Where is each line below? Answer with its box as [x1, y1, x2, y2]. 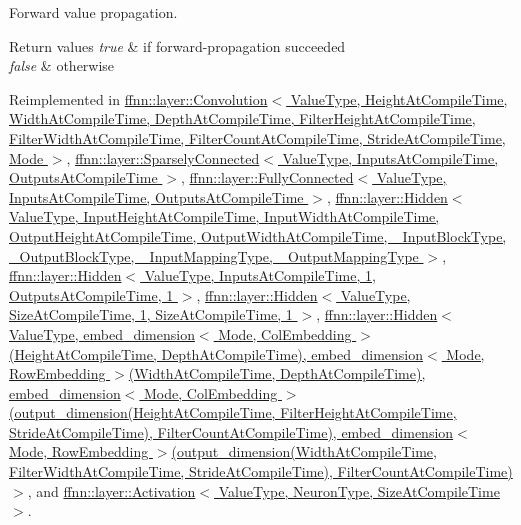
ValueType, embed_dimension [9, 323, 195, 344]
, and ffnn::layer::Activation [27, 480, 196, 501]
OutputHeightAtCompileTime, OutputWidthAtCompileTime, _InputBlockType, [9, 225, 507, 246]
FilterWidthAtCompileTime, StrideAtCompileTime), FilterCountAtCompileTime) [9, 461, 513, 482]
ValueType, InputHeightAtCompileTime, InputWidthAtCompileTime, [9, 206, 440, 227]
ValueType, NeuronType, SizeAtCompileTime [218, 480, 500, 501]
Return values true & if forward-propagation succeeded [9, 35, 346, 56]
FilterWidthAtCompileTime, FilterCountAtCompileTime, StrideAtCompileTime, [9, 127, 506, 148]
